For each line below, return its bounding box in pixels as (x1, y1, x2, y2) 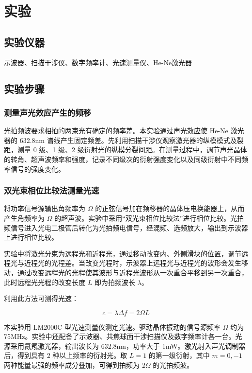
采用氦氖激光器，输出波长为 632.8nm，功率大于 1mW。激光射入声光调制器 (10, 340, 246, 351)
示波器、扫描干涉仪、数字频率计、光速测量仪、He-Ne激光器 (4, 57, 192, 67)
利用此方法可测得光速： (4, 293, 79, 303)
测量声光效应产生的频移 (4, 106, 91, 118)
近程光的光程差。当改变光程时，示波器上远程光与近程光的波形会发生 (24, 258, 241, 268)
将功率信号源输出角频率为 (4, 203, 85, 213)
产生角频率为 (4, 213, 45, 223)
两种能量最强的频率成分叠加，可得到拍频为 (4, 360, 140, 370)
